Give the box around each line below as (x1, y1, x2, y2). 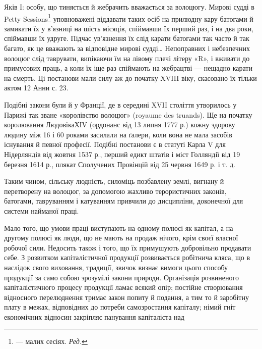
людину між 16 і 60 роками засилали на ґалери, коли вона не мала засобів (4, 129, 232, 139)
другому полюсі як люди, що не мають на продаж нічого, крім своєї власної (4, 232, 238, 243)
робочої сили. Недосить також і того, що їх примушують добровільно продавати (4, 242, 251, 253)
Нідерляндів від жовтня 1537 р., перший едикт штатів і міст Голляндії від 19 (4, 148, 240, 159)
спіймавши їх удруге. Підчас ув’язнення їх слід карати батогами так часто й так (4, 33, 249, 43)
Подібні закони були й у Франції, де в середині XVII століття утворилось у (4, 99, 237, 110)
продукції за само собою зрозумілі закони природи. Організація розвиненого (4, 272, 239, 282)
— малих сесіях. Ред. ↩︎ (16, 336, 88, 346)
